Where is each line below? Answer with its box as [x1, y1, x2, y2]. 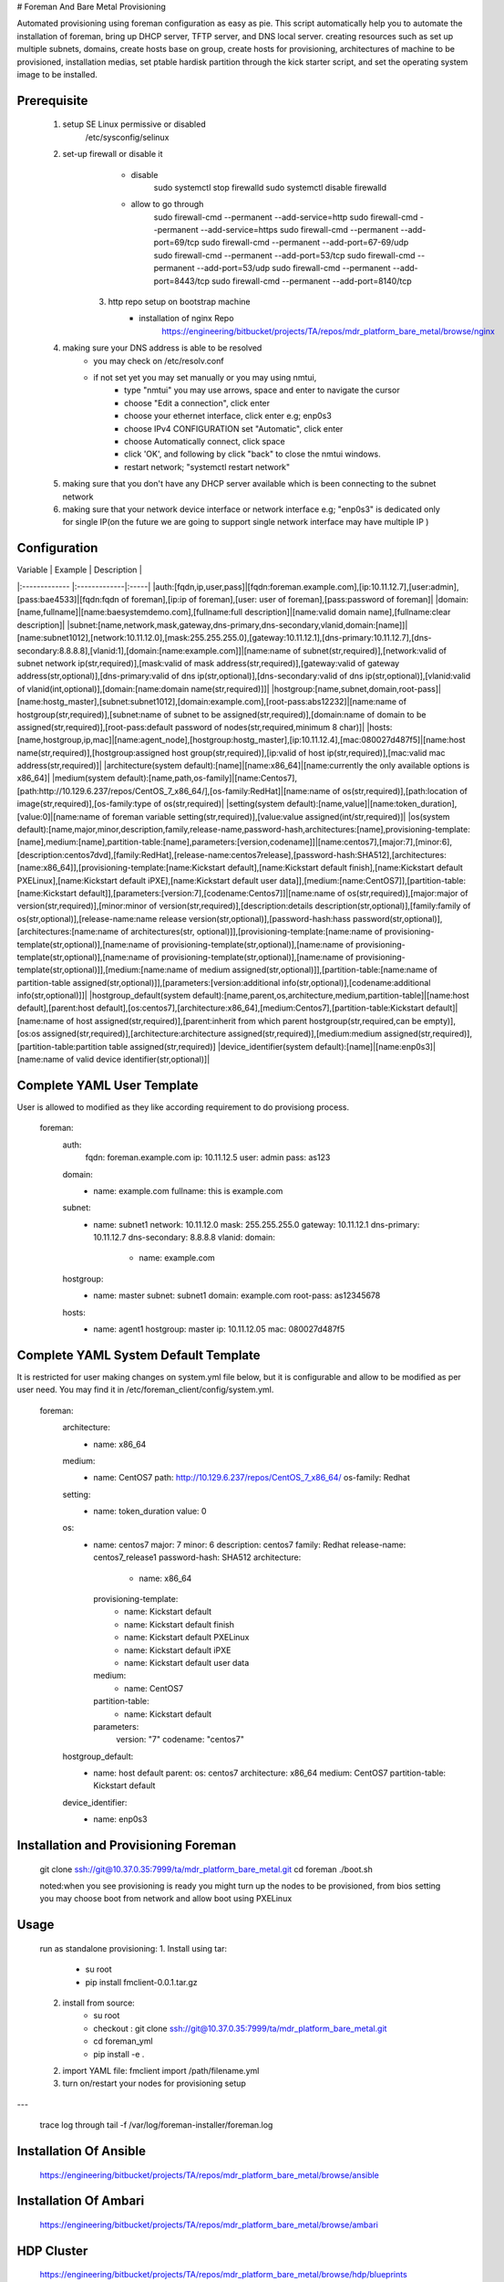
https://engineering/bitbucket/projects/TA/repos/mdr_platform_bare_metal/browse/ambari [39, 2219, 378, 2230]
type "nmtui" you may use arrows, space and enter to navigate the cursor [124, 384, 400, 396]
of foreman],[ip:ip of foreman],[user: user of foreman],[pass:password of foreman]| [121, 593, 434, 604]
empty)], [423, 1015, 456, 1026]
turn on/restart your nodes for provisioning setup [62, 2078, 246, 2089]
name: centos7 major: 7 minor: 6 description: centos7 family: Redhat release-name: [93, 1539, 406, 1550]
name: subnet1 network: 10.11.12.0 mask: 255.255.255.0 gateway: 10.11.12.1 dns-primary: [93, 1219, 420, 1230]
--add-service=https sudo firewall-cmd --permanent [201, 225, 399, 236]
